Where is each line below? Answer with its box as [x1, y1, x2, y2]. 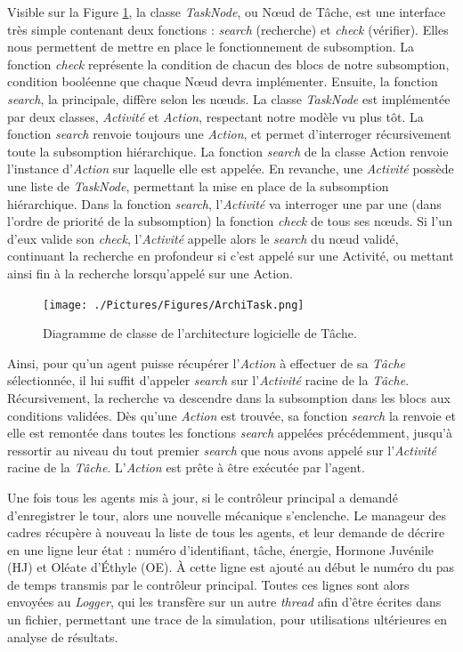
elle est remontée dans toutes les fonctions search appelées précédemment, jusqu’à [7, 423, 452, 442]
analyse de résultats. [7, 627, 118, 646]
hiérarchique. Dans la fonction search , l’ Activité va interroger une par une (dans [7, 194, 442, 213]
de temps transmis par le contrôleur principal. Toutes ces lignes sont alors [7, 575, 410, 593]
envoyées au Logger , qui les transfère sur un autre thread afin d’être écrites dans [7, 592, 442, 611]
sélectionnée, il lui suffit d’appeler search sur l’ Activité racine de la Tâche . [7, 371, 410, 390]
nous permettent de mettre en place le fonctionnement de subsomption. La [7, 37, 415, 56]
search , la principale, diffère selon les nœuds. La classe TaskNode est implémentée [7, 89, 451, 108]
